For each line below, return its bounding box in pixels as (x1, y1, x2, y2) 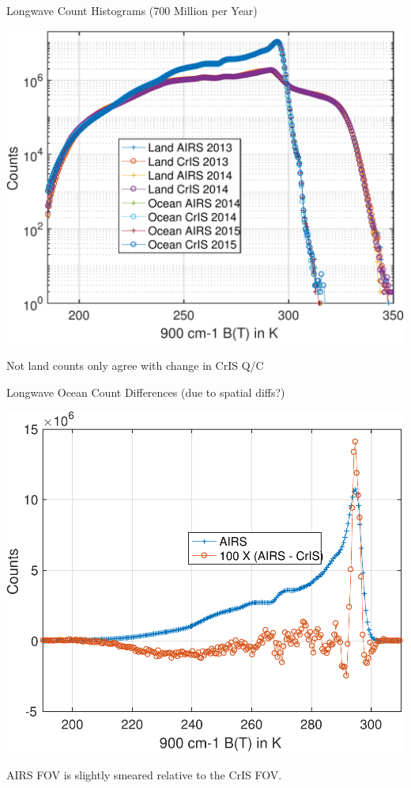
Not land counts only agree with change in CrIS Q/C (6, 356, 264, 373)
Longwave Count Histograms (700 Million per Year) (6, 2, 258, 18)
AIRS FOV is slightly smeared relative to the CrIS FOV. (6, 767, 282, 783)
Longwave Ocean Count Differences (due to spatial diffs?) (6, 383, 285, 400)
